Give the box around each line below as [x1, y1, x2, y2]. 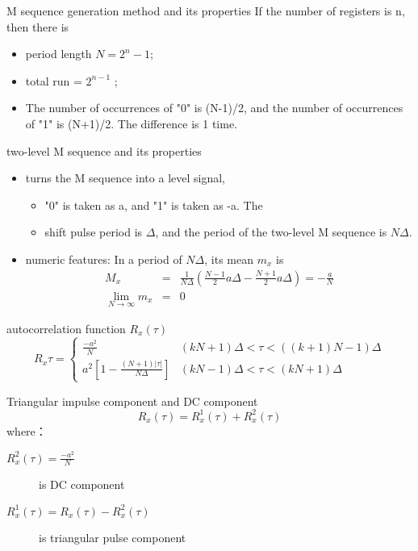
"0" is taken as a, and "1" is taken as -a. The [44, 196, 263, 213]
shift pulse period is [44, 223, 143, 240]
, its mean [204, 250, 253, 267]
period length [25, 45, 92, 62]
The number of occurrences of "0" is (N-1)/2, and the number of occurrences [25, 99, 403, 116]
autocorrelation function [6, 319, 126, 336]
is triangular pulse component [39, 528, 186, 545]
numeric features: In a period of [25, 250, 182, 267]
